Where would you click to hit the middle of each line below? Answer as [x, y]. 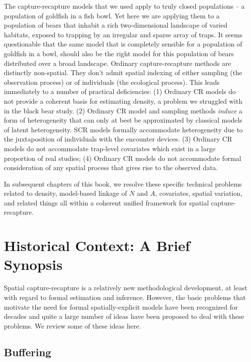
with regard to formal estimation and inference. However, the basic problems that [125, 297]
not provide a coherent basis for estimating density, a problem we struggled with [123, 101]
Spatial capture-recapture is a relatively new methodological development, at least [126, 288]
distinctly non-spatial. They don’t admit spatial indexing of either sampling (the [123, 72]
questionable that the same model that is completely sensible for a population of [123, 44]
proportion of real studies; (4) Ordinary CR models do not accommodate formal [123, 158]
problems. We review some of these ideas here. [73, 325]
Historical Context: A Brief [97, 245]
